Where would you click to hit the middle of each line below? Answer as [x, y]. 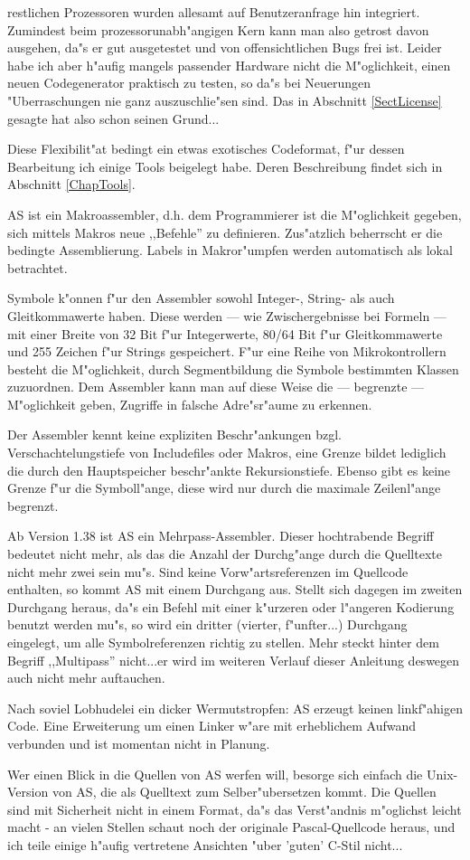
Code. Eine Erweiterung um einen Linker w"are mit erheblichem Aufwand [212, 726]
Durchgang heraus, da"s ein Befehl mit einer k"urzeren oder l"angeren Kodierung [231, 606]
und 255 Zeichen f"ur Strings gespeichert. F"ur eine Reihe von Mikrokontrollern [227, 351]
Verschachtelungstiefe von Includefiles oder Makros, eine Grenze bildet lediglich [227, 453]
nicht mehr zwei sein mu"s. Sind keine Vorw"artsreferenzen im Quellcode [208, 571]
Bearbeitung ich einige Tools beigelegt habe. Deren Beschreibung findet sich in [225, 166]
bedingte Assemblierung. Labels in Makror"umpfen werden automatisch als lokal [230, 250]
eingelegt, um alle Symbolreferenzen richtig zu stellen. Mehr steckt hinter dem [223, 642]
